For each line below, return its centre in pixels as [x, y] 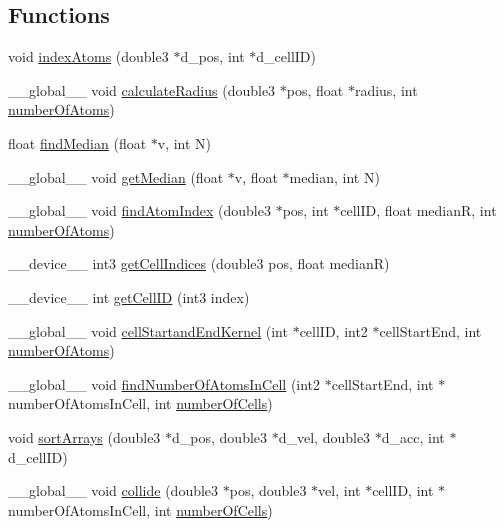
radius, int [386, 89]
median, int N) [334, 176]
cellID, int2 [333, 330]
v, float [256, 176]
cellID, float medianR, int [418, 210]
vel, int [339, 490]
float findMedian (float [77, 142]
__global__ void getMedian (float [116, 176]
